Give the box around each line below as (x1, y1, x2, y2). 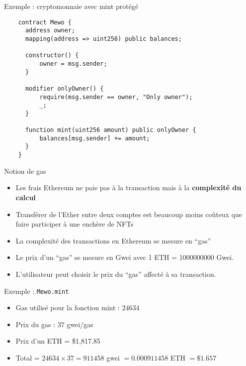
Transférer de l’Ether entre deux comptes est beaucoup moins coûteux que (15, 209, 243, 219)
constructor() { (25, 52, 79, 59)
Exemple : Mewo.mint (4, 285, 69, 296)
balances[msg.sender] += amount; (39, 134, 150, 142)
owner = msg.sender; (39, 60, 107, 67)
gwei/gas (67, 319, 93, 329)
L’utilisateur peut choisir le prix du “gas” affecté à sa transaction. (15, 268, 216, 279)
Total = (15, 352, 40, 363)
